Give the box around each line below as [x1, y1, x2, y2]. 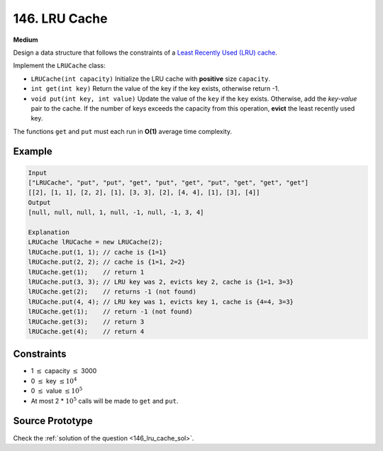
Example [13, 145, 52, 157]
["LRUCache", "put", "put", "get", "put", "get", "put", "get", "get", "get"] [28, 179, 309, 187]
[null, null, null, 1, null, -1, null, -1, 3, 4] [28, 208, 204, 216]
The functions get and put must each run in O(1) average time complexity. [13, 127, 232, 135]
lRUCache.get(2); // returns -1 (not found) [28, 288, 196, 296]
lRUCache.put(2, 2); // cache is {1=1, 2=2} [28, 258, 186, 266]
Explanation [28, 228, 70, 237]
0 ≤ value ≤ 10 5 [30, 386, 83, 395]
